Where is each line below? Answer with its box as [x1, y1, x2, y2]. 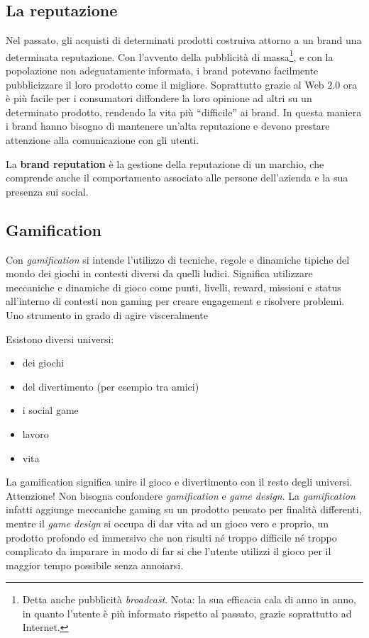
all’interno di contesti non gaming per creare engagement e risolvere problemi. [6, 293, 345, 308]
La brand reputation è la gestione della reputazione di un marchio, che [6, 156, 324, 171]
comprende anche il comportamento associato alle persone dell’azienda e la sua [6, 170, 348, 185]
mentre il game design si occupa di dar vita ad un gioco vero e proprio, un [6, 515, 329, 530]
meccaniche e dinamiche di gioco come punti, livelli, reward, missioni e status [6, 279, 341, 294]
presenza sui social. [6, 184, 89, 198]
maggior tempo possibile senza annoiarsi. [6, 557, 184, 572]
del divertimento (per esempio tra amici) [22, 379, 199, 393]
